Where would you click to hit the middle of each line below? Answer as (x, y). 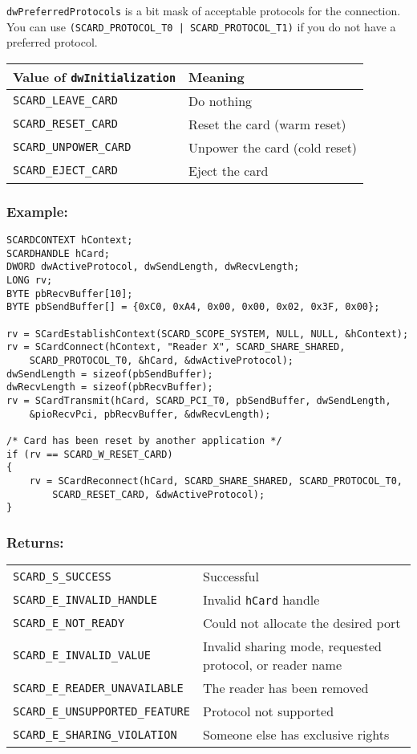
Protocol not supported (268, 711)
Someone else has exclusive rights (296, 735)
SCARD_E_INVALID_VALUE (82, 656)
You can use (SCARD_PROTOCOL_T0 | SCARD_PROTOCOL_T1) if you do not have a (201, 26)
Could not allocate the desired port (302, 623)
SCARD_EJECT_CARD (65, 171)
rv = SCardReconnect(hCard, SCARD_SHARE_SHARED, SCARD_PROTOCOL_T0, (216, 481)
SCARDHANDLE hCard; (58, 253)
